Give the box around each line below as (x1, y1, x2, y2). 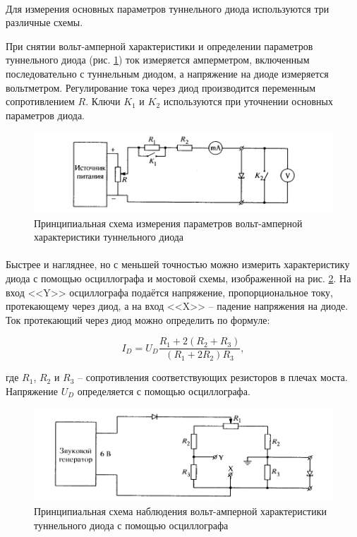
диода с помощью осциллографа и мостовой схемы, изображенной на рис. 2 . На (6, 271, 351, 285)
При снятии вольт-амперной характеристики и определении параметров (6, 38, 313, 53)
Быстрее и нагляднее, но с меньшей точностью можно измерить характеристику (6, 257, 350, 272)
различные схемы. (6, 15, 83, 30)
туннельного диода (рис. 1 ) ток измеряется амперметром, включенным (6, 52, 310, 67)
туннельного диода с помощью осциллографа (34, 517, 229, 532)
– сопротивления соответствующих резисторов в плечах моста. (78, 370, 348, 385)
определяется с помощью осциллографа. (77, 384, 250, 399)
